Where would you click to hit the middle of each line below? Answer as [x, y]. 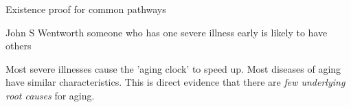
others [19, 46]
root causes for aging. [50, 95]
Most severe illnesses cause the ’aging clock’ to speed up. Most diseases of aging [173, 68]
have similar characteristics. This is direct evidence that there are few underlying [175, 82]
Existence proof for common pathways [86, 9]
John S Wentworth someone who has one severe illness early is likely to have [167, 32]
